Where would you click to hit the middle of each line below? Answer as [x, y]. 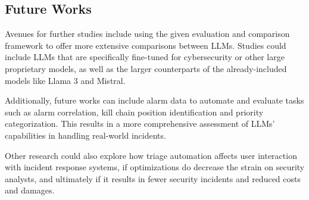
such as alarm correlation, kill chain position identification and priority [134, 112]
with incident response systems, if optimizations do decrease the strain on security [155, 167]
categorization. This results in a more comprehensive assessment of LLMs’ [140, 124]
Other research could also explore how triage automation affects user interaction [151, 155]
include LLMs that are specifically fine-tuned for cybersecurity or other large [145, 57]
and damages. [30, 190]
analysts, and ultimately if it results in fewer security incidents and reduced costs [153, 178]
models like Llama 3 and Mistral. [65, 80]
